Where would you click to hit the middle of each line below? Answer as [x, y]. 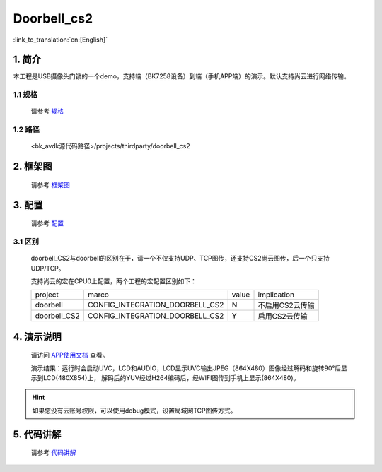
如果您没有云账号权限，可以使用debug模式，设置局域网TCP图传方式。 [134, 411]
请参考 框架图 [50, 184]
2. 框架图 [33, 166]
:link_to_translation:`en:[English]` [60, 40]
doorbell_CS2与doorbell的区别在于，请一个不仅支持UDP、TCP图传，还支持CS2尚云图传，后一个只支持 [180, 259]
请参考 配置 [47, 223]
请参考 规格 [47, 111]
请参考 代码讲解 [53, 453]
